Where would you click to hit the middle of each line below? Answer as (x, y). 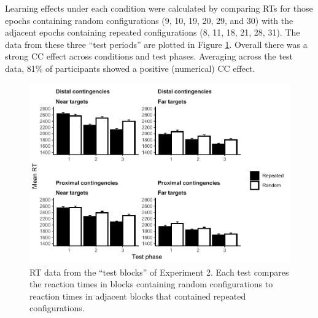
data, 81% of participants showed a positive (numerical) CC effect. (130, 68)
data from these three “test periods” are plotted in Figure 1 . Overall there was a (156, 44)
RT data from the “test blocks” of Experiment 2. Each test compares (159, 272)
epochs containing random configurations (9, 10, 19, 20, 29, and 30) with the (149, 20)
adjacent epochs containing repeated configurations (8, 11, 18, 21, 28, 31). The (153, 32)
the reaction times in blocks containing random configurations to (151, 284)
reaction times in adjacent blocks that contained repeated (138, 296)
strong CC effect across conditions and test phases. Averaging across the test (149, 56)
